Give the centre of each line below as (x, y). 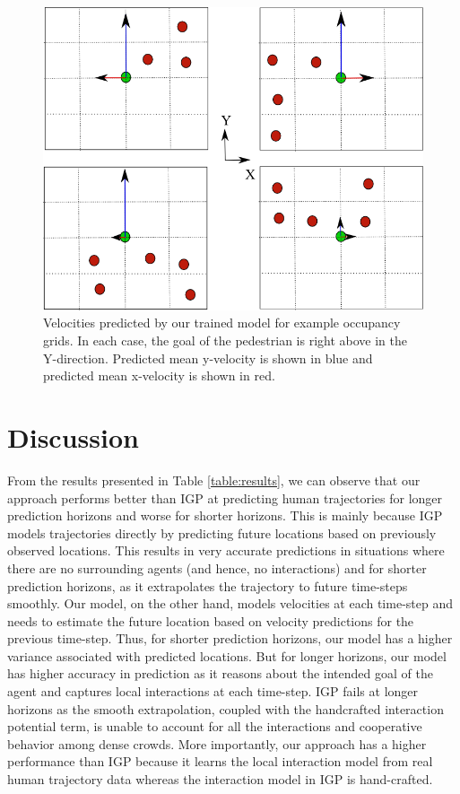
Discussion (73, 437)
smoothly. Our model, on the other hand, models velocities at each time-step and (230, 603)
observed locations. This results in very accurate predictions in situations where (226, 550)
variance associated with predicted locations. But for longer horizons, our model (227, 655)
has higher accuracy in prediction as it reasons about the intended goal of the (220, 673)
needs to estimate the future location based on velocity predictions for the (211, 620)
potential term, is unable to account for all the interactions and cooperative (215, 726)
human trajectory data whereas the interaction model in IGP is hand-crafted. (220, 779)
